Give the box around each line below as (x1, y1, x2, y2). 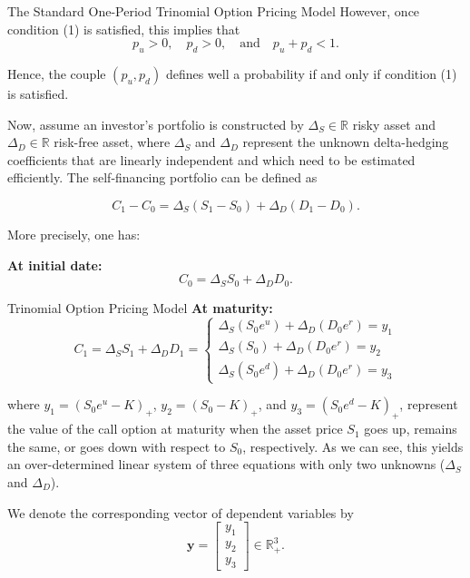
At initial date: (7, 255, 103, 274)
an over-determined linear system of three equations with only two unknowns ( (7, 455, 446, 474)
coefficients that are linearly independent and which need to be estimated (7, 150, 416, 169)
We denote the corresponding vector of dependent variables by (7, 503, 354, 522)
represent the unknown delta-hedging (242, 132, 449, 152)
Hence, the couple (7, 64, 106, 83)
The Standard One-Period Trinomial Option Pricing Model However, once (7, 2, 420, 20)
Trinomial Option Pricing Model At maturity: (7, 298, 273, 317)
